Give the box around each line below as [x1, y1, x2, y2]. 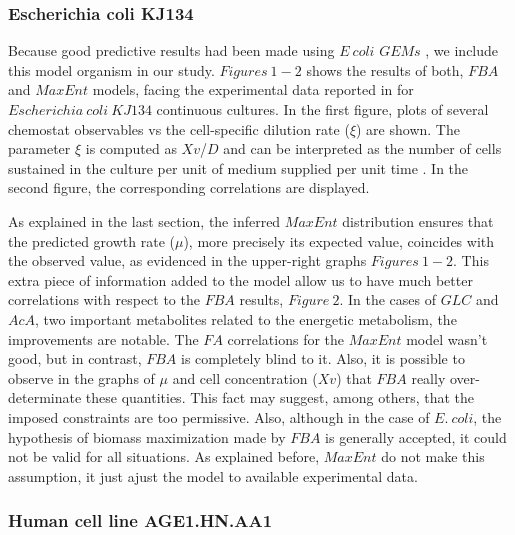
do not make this [381, 446, 485, 467]
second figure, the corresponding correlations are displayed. [8, 177, 370, 198]
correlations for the [227, 328, 345, 349]
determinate [8, 387, 82, 408]
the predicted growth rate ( [8, 230, 175, 251]
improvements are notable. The [8, 328, 199, 349]
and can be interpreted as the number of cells [223, 138, 502, 159]
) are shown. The [356, 118, 460, 139]
